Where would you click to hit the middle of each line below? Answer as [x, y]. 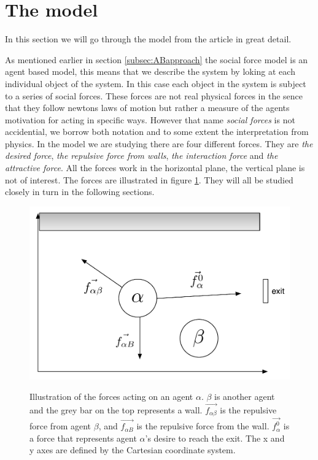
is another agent [245, 397]
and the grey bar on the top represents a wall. [116, 409]
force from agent [60, 426]
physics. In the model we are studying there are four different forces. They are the [159, 143]
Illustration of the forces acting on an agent [111, 397]
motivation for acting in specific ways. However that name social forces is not [150, 119]
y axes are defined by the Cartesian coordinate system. [133, 450]
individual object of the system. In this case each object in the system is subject [156, 83]
